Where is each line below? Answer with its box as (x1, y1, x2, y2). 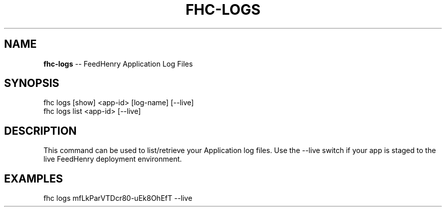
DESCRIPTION (4, 124, 77, 137)
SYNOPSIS (4, 77, 60, 90)
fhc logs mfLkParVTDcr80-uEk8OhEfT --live (43, 194, 192, 203)
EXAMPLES (4, 172, 63, 185)
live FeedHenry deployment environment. (43, 155, 182, 164)
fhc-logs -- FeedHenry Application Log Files (43, 59, 193, 68)
